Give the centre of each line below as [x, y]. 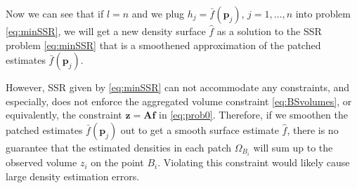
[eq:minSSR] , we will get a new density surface [106, 31]
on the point [117, 162]
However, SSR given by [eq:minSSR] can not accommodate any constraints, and [178, 87]
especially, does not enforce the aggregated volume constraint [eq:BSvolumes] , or [179, 101]
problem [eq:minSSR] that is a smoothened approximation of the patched [163, 45]
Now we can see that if [55, 13]
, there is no [313, 129]
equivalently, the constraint [64, 115]
